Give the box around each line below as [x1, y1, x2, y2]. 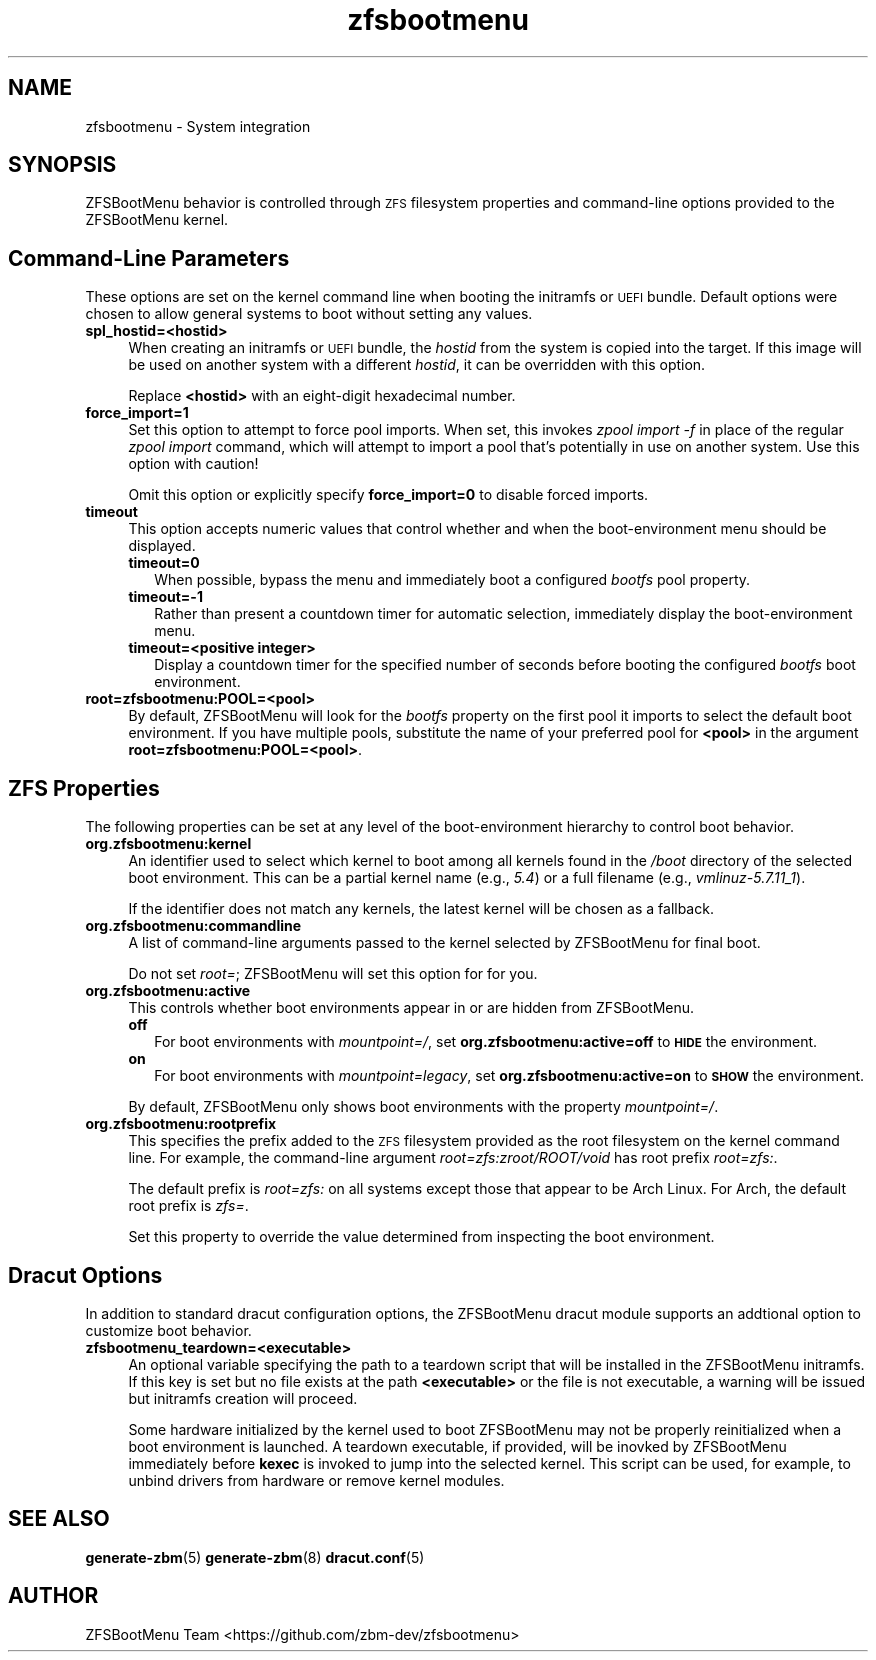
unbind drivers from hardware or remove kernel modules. [128, 1471, 505, 1489]
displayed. [128, 537, 196, 555]
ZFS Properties [8, 775, 160, 801]
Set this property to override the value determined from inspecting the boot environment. [128, 1228, 715, 1246]
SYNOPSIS [8, 152, 117, 178]
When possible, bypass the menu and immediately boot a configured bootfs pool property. [154, 571, 751, 589]
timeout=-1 [128, 588, 203, 606]
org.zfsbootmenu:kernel [85, 835, 252, 853]
